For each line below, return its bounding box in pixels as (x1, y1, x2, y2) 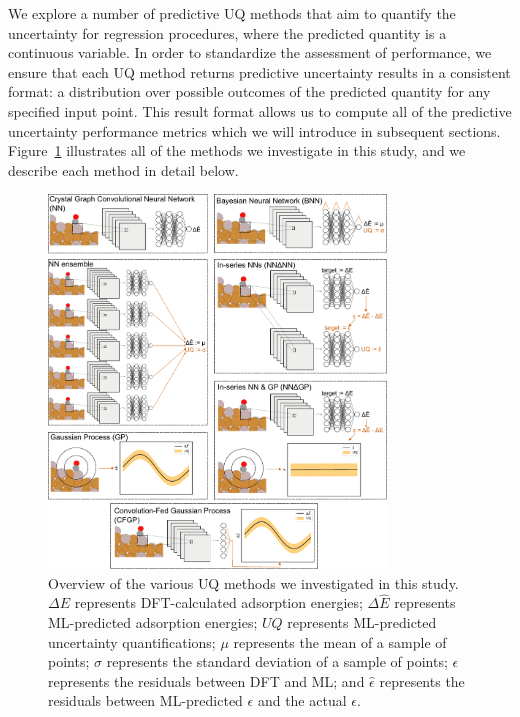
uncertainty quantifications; (48, 631, 216, 652)
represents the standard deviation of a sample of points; (106, 651, 448, 672)
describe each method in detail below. (8, 159, 239, 180)
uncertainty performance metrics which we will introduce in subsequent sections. (8, 120, 501, 141)
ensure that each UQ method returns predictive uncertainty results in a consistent (8, 61, 511, 82)
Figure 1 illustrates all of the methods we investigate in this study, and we (8, 140, 466, 161)
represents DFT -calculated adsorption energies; (74, 592, 363, 613)
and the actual (257, 690, 347, 711)
